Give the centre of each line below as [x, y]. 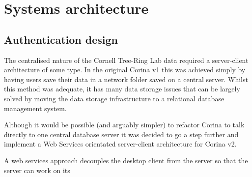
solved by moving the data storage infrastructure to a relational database [114, 98]
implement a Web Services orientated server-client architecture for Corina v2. [120, 144]
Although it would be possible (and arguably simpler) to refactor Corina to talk [124, 125]
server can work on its [37, 170]
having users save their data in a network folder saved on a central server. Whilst [126, 79]
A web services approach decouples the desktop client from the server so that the [126, 160]
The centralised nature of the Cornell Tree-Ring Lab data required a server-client [126, 60]
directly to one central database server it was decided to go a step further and [121, 134]
